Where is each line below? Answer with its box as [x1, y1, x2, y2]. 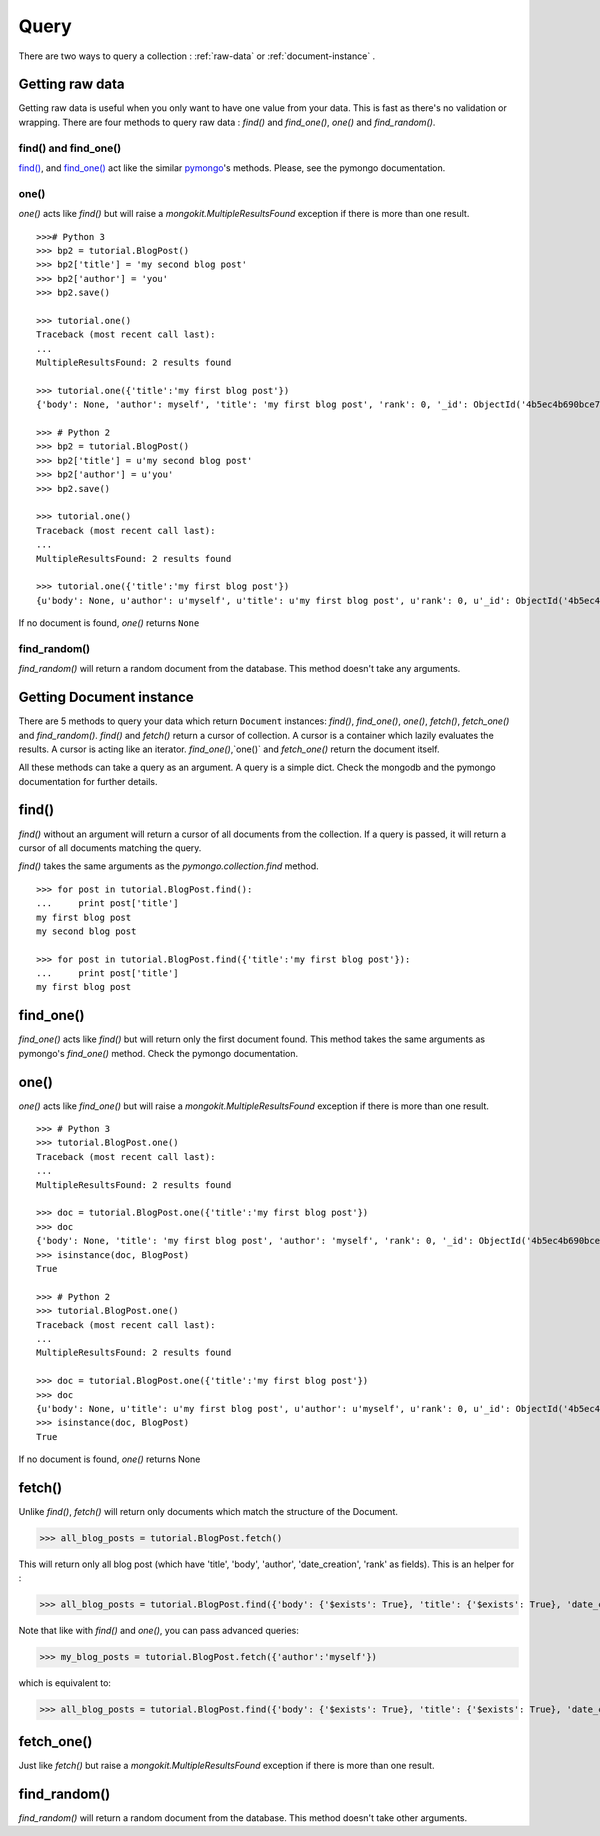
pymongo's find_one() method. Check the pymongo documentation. [18, 1047, 299, 1059]
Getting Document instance [18, 689, 194, 706]
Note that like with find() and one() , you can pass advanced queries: [18, 1625, 300, 1637]
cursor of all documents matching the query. [18, 841, 202, 854]
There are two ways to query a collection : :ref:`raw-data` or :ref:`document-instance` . [18, 50, 376, 62]
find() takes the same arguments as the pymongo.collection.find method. [18, 860, 319, 872]
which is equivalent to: [18, 1677, 112, 1689]
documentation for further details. [18, 775, 159, 787]
